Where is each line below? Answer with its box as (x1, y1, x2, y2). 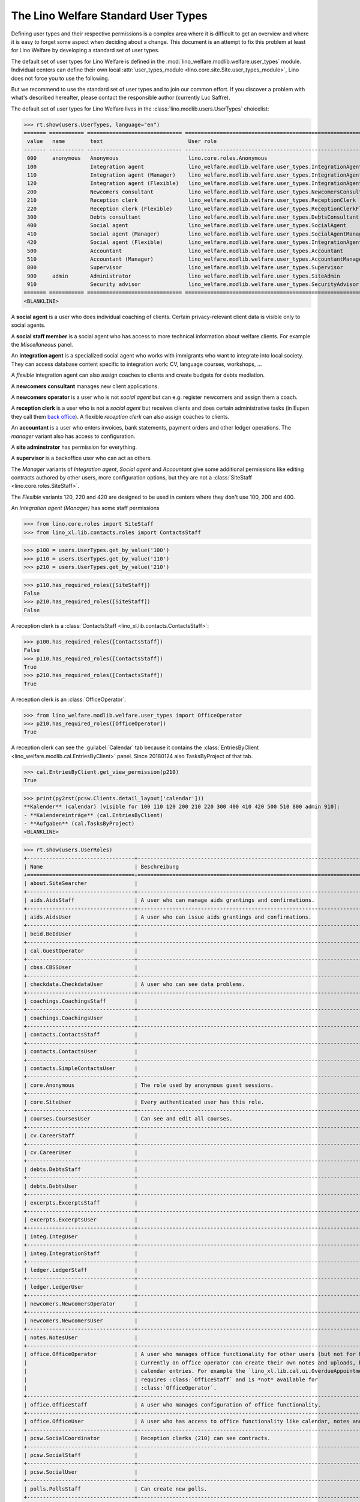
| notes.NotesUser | (23, 1334, 138, 1341)
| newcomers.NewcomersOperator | (23, 1300, 138, 1307)
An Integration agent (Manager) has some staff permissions (11, 505, 160, 512)
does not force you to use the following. (11, 74, 110, 82)
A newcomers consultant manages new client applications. (11, 382, 159, 390)
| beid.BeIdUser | (23, 930, 138, 937)
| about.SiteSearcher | (23, 880, 138, 887)
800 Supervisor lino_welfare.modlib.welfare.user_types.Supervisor (27, 264, 343, 271)
